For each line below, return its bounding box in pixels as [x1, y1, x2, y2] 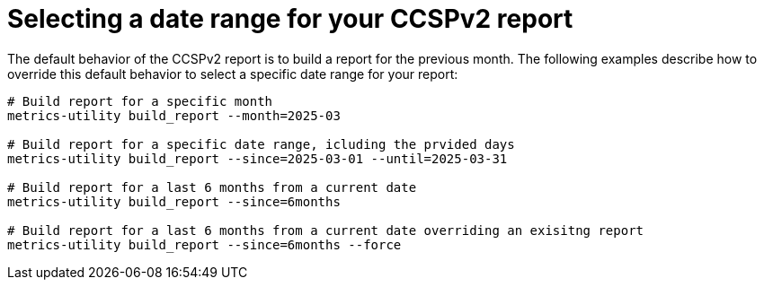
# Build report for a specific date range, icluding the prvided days [7, 136, 515, 152]
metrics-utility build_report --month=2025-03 [7, 108, 341, 123]
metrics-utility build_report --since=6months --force [7, 237, 402, 252]
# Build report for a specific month [7, 93, 273, 109]
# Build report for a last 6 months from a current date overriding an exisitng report [7, 222, 644, 238]
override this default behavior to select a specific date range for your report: [7, 65, 458, 82]
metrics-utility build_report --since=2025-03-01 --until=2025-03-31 [7, 151, 508, 166]
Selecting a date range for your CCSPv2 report [7, 4, 573, 34]
